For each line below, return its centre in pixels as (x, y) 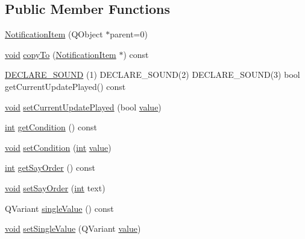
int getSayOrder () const (50, 167)
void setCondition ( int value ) (58, 147)
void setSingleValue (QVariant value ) (73, 228)
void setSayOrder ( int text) (55, 187)
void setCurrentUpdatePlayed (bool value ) (83, 107)
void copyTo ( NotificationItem (61, 54)
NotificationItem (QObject (54, 34)
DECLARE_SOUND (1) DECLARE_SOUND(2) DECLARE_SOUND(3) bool (152, 75)
